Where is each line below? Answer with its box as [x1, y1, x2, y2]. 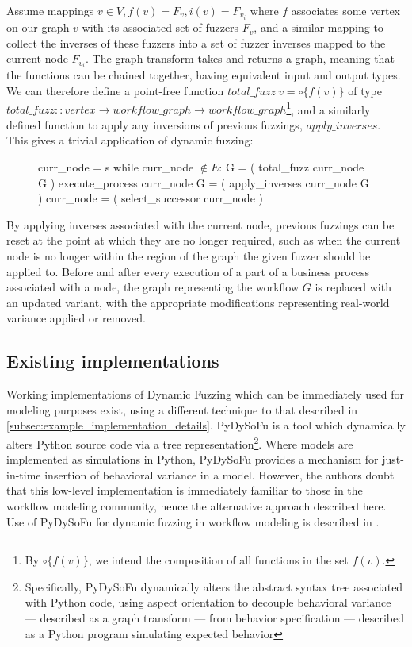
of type [348, 82, 382, 98]
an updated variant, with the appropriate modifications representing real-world [6, 294, 390, 310]
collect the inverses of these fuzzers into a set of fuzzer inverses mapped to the [6, 34, 386, 51]
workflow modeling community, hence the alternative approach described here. [6, 497, 387, 514]
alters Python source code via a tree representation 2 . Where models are [6, 433, 353, 452]
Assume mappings [6, 2, 94, 18]
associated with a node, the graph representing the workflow [6, 279, 299, 295]
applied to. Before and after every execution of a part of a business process [6, 263, 370, 279]
